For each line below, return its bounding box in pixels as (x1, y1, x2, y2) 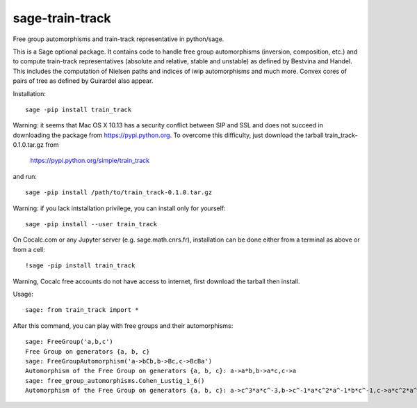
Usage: (13, 290, 34, 298)
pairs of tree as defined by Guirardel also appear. (13, 77, 154, 85)
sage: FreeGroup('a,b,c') (25, 338, 114, 346)
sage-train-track (13, 10, 111, 26)
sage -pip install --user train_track (25, 220, 158, 228)
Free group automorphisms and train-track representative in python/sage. (13, 35, 224, 43)
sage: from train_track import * (25, 306, 139, 314)
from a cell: (13, 245, 45, 253)
